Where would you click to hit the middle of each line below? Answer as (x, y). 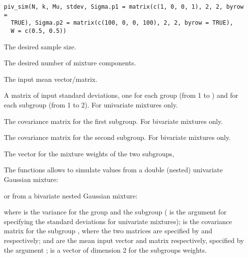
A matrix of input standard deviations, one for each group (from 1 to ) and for (121, 95)
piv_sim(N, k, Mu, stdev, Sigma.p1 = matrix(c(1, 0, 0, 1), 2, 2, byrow (124, 7)
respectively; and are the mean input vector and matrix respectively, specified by (124, 240)
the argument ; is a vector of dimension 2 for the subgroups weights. (105, 250)
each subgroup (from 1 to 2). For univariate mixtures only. (91, 105)
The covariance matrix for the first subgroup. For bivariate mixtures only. (114, 121)
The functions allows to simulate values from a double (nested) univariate (113, 170)
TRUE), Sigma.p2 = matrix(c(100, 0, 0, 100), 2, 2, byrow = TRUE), (122, 23)
